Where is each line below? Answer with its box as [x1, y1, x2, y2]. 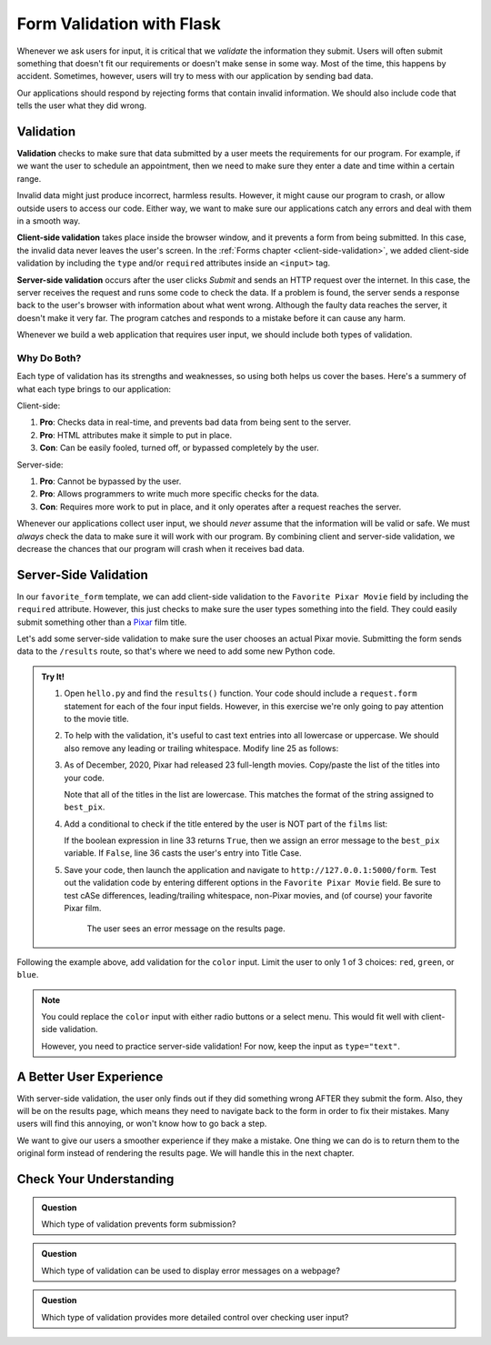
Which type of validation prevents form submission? [41, 1219, 236, 1230]
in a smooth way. [16, 215, 81, 226]
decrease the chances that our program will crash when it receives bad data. [16, 543, 305, 554]
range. [16, 173, 42, 184]
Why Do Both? [16, 351, 82, 364]
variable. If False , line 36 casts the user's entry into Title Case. [64, 848, 302, 858]
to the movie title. [64, 713, 129, 724]
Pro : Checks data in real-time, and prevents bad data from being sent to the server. [39, 417, 352, 427]
